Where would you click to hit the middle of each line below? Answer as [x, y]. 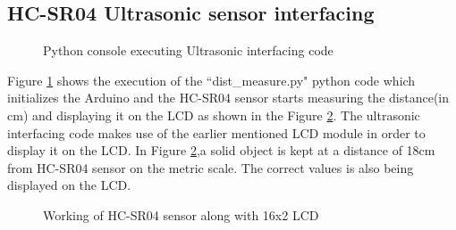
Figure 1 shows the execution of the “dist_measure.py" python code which [211, 80]
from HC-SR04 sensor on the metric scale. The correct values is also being [211, 167]
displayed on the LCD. [69, 185]
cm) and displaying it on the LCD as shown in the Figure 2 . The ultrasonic [214, 115]
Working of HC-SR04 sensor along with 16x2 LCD [181, 214]
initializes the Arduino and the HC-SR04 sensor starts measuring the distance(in [228, 98]
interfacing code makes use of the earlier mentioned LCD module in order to [216, 132]
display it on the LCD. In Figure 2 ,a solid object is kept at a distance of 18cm [221, 150]
